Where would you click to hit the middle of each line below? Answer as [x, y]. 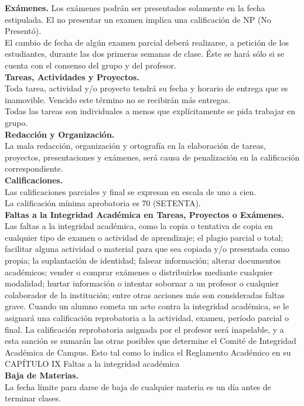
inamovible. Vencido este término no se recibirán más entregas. [118, 99]
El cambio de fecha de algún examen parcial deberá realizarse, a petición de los [147, 42]
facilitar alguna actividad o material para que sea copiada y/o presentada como [147, 249]
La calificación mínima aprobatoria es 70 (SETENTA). [103, 203]
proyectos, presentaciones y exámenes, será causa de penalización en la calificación [152, 157]
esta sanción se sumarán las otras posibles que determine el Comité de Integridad [151, 341]
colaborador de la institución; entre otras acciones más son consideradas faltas [145, 294]
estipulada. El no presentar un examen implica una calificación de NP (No [138, 19]
